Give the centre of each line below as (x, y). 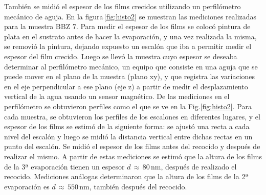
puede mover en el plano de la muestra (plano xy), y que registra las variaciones (130, 76)
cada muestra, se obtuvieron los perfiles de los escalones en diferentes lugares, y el (132, 116)
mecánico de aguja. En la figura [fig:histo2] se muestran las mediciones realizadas (130, 16)
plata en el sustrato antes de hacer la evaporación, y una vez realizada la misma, (130, 36)
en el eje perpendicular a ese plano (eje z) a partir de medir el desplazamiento (126, 86)
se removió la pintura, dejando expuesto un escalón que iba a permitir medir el (128, 46)
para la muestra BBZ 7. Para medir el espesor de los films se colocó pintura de (127, 26)
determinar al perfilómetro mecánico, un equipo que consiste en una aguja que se (131, 66)
